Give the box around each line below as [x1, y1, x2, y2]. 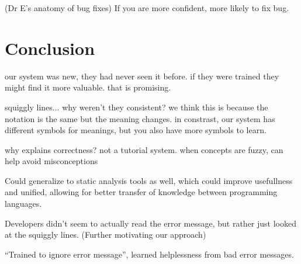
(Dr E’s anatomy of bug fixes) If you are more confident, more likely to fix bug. [5, 2, 289, 13]
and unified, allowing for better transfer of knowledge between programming [5, 186, 278, 198]
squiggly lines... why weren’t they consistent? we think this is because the [5, 100, 268, 113]
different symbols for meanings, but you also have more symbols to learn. [5, 124, 267, 136]
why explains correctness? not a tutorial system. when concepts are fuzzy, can [5, 143, 283, 155]
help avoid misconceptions [5, 155, 98, 167]
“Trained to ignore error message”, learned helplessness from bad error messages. [5, 248, 294, 260]
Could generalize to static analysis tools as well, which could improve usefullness [5, 174, 293, 186]
